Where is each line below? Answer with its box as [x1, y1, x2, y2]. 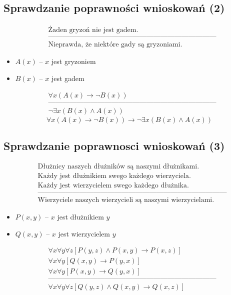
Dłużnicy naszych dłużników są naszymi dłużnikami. [37, 162, 199, 170]
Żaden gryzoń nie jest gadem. [48, 26, 138, 34]
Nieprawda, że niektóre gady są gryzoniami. [48, 41, 182, 48]
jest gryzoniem [51, 56, 96, 66]
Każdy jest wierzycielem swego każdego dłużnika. [37, 181, 189, 189]
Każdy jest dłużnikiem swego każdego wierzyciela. [37, 172, 191, 179]
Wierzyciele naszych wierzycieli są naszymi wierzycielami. [37, 196, 214, 203]
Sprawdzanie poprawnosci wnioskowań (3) [3, 137, 225, 153]
